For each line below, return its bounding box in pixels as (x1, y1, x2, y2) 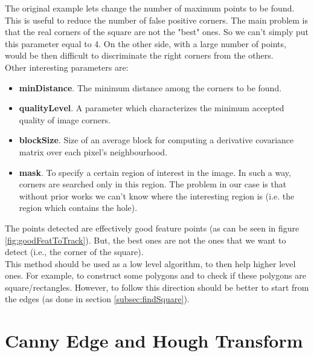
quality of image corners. (19, 113, 111, 126)
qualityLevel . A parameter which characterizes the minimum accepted (19, 102, 284, 114)
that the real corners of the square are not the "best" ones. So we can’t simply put (5, 25, 309, 38)
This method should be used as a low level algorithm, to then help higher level (5, 257, 296, 270)
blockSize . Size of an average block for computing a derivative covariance (19, 134, 294, 146)
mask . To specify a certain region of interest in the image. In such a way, (19, 166, 291, 178)
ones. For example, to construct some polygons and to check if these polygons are (5, 269, 306, 282)
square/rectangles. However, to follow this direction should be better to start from (5, 280, 309, 293)
